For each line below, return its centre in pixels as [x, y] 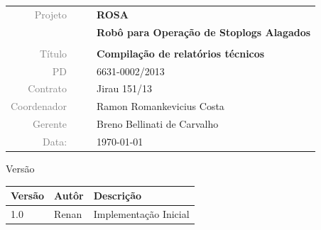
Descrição [118, 196]
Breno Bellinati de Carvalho [158, 124]
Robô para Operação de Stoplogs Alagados [204, 32]
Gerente [50, 124]
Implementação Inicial [141, 213]
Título [53, 53]
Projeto [51, 14]
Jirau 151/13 [125, 88]
